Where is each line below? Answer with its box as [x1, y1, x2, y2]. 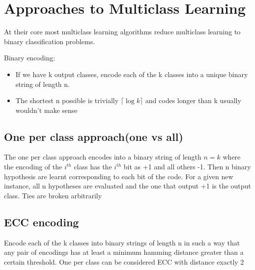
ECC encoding [4, 214, 79, 229]
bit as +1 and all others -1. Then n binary [123, 162, 251, 172]
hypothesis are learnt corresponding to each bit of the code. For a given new [4, 171, 233, 181]
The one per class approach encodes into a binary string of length [4, 152, 201, 162]
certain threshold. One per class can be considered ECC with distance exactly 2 [4, 256, 244, 267]
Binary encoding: [4, 53, 56, 63]
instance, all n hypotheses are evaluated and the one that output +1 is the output [4, 181, 251, 191]
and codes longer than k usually [145, 95, 241, 106]
